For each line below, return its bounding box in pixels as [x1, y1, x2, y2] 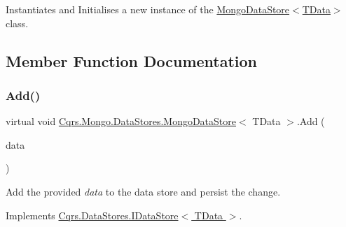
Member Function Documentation [6, 50, 258, 71]
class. [6, 15, 29, 30]
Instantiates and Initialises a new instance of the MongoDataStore [6, 2, 290, 16]
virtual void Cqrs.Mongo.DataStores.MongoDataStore [6, 114, 236, 129]
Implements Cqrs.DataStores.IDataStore [6, 207, 179, 222]
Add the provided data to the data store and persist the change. [6, 184, 281, 198]
